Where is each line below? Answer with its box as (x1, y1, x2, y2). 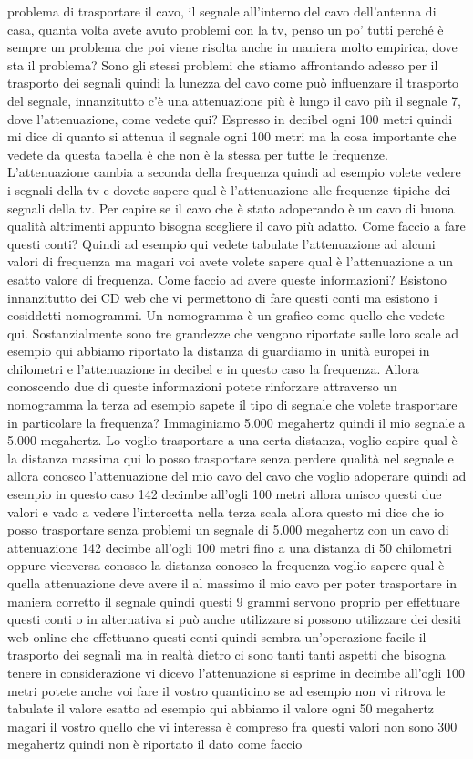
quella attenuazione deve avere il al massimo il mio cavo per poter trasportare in (7, 574, 458, 592)
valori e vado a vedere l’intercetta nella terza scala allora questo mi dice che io (7, 502, 444, 521)
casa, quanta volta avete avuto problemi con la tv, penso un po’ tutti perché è (7, 19, 444, 38)
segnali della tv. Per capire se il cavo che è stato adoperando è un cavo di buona (7, 198, 455, 217)
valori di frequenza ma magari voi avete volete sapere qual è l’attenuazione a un (7, 252, 454, 271)
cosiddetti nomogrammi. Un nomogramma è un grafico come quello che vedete (7, 306, 445, 325)
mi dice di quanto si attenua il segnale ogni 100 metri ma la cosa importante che (7, 127, 457, 146)
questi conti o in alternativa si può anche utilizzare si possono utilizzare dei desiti (7, 609, 461, 629)
